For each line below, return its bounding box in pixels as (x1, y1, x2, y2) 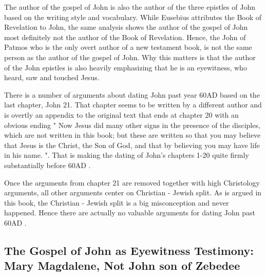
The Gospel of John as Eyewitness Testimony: (4, 242, 254, 258)
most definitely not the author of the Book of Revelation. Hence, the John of (4, 31, 246, 42)
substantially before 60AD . (4, 159, 91, 170)
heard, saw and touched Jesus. (4, 72, 100, 83)
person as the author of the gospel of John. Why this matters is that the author (4, 51, 256, 62)
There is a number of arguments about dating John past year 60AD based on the (4, 89, 260, 100)
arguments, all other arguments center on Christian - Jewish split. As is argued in (4, 187, 262, 198)
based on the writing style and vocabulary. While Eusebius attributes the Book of (4, 11, 262, 22)
